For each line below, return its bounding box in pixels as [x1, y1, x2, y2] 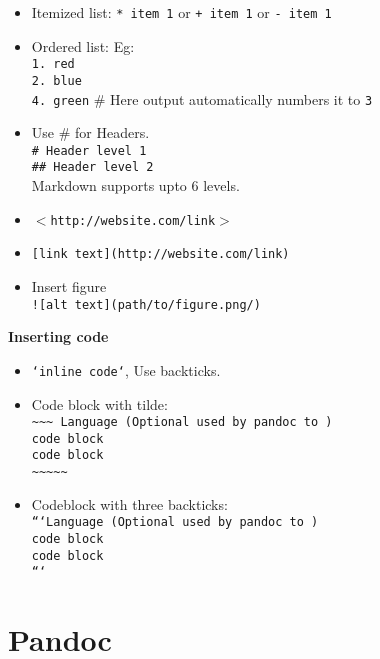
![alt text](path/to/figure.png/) [31, 297, 261, 312]
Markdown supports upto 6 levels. [31, 175, 240, 196]
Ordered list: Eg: [31, 35, 135, 56]
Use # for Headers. [31, 122, 150, 143]
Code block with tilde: [31, 393, 168, 414]
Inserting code [8, 326, 109, 347]
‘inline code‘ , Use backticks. [31, 359, 221, 380]
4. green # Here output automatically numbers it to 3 [31, 88, 373, 109]
